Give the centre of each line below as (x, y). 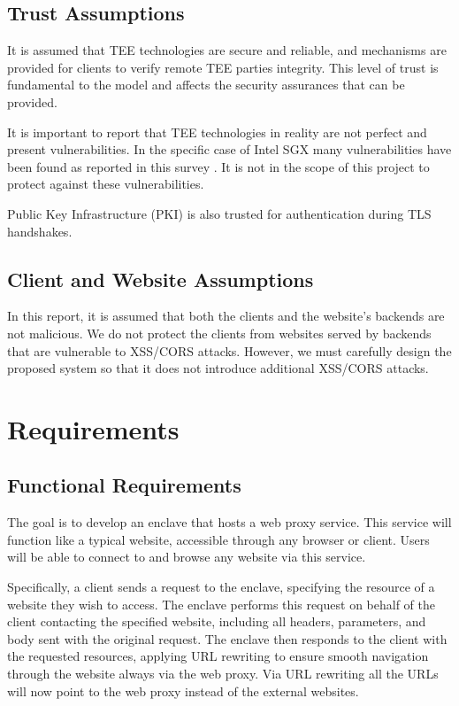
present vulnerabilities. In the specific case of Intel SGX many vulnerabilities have (229, 149)
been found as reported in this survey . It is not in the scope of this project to (218, 166)
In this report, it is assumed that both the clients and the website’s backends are (226, 316)
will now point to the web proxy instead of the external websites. (183, 690)
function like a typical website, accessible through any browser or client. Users (218, 539)
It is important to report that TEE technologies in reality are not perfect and (217, 132)
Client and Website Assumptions (161, 279)
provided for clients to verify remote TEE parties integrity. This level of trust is (223, 67)
